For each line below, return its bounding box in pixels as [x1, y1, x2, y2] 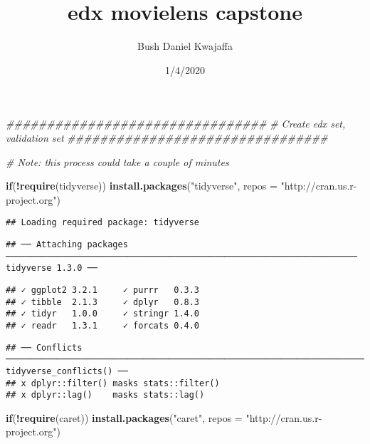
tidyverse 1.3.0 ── [6, 263, 97, 274]
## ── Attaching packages [6, 239, 128, 249]
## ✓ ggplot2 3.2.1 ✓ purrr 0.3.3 [6, 284, 200, 295]
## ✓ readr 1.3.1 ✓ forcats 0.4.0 [6, 320, 200, 331]
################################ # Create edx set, [6, 116, 346, 131]
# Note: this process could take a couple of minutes [6, 154, 229, 169]
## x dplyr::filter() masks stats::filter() [6, 378, 220, 388]
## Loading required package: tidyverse [6, 217, 200, 228]
